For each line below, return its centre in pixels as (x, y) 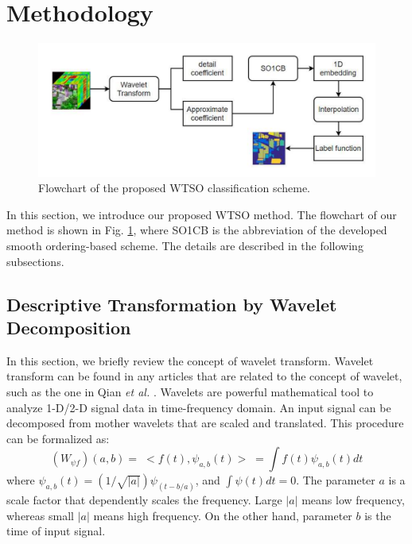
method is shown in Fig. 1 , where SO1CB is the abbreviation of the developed (197, 230)
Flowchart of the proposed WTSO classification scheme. (175, 188)
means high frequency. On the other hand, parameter (223, 515)
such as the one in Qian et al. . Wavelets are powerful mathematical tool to (190, 391)
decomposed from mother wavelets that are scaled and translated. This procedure (205, 423)
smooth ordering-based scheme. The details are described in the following (185, 246)
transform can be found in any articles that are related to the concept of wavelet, (204, 376)
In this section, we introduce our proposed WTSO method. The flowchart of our (202, 214)
